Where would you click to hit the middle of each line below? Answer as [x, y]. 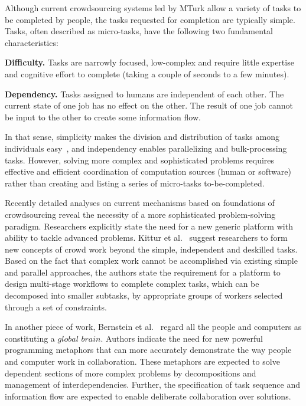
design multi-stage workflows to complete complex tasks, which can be [132, 284]
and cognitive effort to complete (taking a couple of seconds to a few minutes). [147, 73]
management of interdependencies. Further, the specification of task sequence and [152, 384]
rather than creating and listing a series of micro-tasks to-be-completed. [135, 183]
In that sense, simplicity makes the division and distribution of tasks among [142, 137]
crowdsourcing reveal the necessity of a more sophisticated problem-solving [140, 214]
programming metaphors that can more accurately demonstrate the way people [148, 350]
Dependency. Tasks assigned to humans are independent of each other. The [144, 94]
